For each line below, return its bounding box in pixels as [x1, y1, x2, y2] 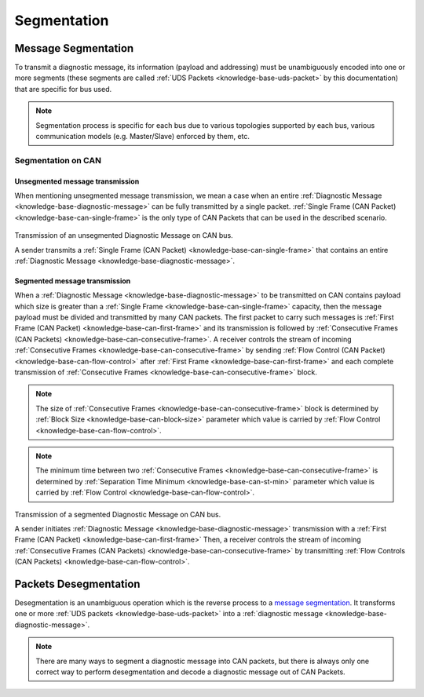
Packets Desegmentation [14, 577, 141, 590]
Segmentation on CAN [14, 155, 102, 166]
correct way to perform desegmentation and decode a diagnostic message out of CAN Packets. [35, 667, 345, 677]
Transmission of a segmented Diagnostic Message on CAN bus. [14, 509, 221, 519]
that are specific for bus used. [14, 84, 112, 93]
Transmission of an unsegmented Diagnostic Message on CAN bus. [14, 231, 233, 240]
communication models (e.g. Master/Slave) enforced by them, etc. [35, 132, 250, 141]
